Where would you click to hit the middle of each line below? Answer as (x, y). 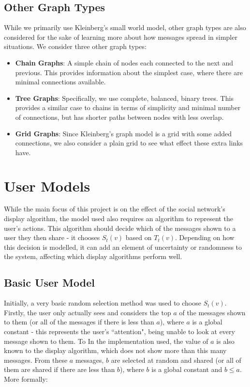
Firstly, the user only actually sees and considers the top (88, 312)
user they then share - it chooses (52, 237)
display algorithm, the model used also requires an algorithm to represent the (118, 218)
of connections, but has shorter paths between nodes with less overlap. (119, 117)
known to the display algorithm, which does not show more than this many (115, 350)
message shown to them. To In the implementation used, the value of (106, 341)
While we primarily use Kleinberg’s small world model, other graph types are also (125, 27)
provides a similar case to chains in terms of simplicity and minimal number (128, 107)
